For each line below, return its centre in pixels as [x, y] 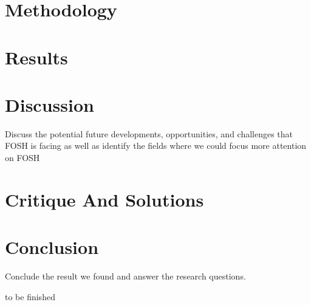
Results [36, 57]
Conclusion [52, 247]
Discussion [50, 104]
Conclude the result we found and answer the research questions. [125, 276]
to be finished [30, 296]
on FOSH [22, 158]
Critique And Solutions [104, 199]
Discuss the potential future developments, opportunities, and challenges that [149, 133]
